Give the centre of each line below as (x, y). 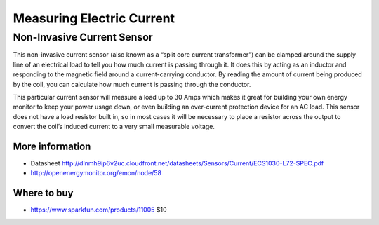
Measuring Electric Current (94, 18)
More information (52, 146)
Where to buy (43, 193)
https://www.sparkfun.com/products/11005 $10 (99, 210)
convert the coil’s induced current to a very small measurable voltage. (114, 127)
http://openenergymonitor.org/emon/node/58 (96, 173)
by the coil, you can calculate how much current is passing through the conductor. (132, 84)
